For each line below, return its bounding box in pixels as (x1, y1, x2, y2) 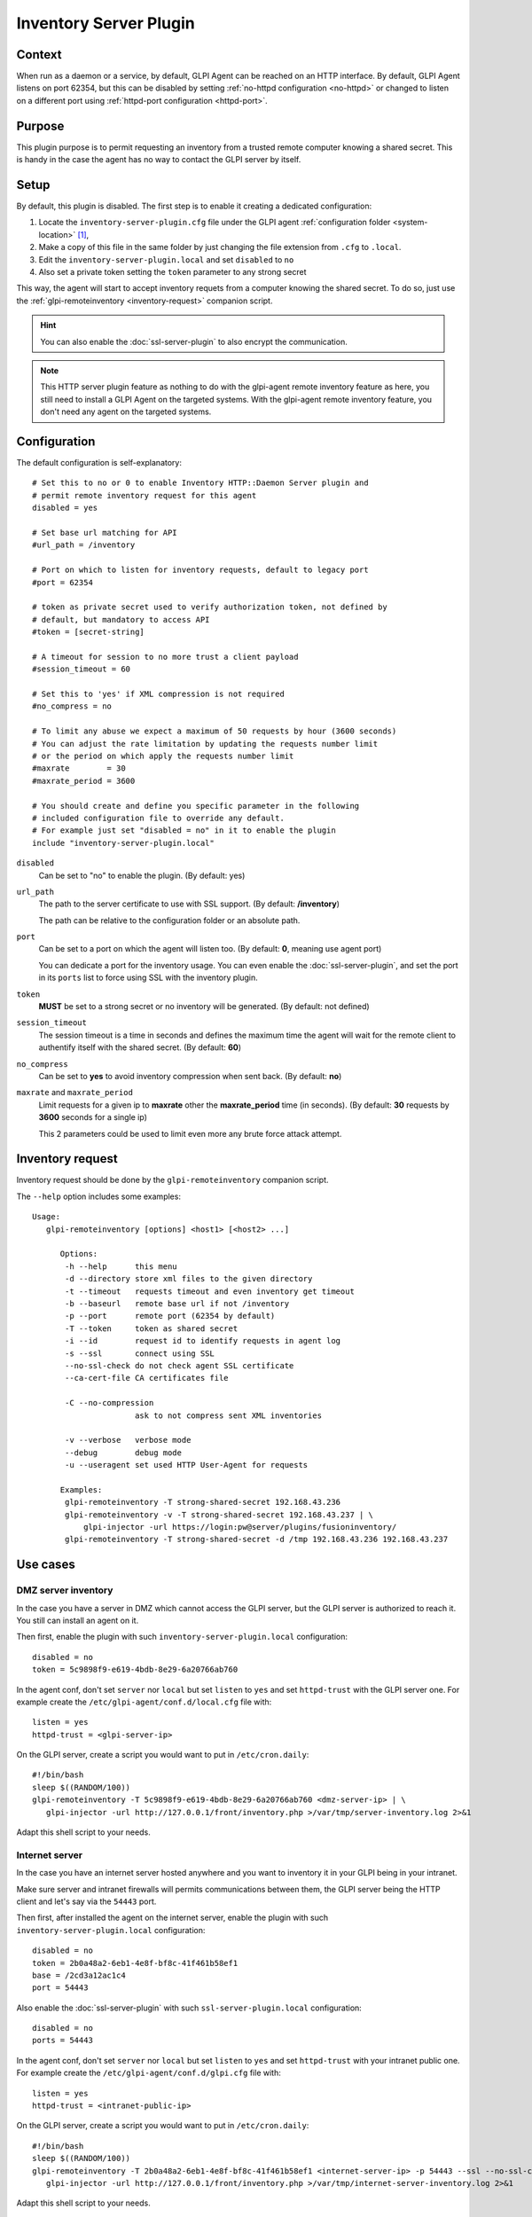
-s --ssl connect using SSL (65, 1348, 215, 1359)
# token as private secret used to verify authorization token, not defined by (32, 602, 387, 612)
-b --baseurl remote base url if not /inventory (65, 1298, 290, 1308)
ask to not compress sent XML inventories (134, 1410, 323, 1421)
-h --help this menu (65, 1261, 177, 1272)
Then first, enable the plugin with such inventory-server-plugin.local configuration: (16, 1632, 348, 1642)
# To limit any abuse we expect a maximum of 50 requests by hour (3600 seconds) (32, 726, 397, 736)
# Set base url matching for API (32, 528, 177, 537)
